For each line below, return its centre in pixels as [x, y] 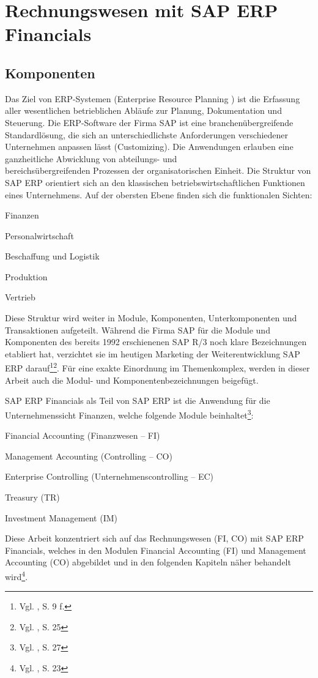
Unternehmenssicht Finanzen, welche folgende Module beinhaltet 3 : [129, 414]
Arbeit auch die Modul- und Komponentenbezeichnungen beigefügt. [132, 380]
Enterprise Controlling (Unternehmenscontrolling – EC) [109, 476]
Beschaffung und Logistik [52, 256]
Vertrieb [20, 297]
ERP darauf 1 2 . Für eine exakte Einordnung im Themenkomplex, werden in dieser [157, 367]
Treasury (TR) [32, 497]
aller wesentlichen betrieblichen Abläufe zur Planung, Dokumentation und [143, 110]
